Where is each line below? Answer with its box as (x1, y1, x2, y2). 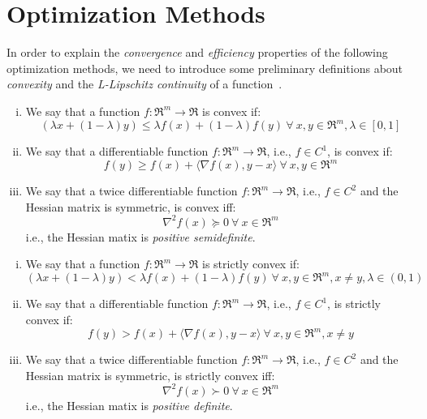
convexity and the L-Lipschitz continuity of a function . (6, 75, 283, 92)
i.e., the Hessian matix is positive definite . (25, 396, 233, 413)
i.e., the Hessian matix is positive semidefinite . (25, 228, 256, 245)
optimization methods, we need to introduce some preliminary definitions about (6, 59, 403, 76)
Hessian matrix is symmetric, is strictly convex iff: (25, 366, 275, 383)
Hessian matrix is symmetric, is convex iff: (25, 198, 236, 215)
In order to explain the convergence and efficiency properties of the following (6, 44, 388, 61)
